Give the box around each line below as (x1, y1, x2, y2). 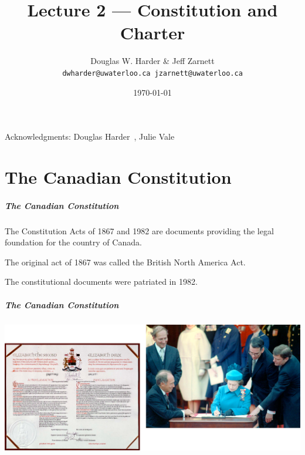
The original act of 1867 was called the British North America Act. (5, 255, 246, 268)
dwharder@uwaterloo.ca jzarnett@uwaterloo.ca (62, 69, 243, 77)
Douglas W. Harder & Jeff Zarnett (90, 55, 215, 67)
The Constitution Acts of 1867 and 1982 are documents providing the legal (5, 224, 274, 237)
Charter (120, 21, 185, 45)
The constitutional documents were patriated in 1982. (5, 275, 198, 288)
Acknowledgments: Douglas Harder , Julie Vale (5, 130, 175, 143)
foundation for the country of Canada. (5, 236, 142, 248)
